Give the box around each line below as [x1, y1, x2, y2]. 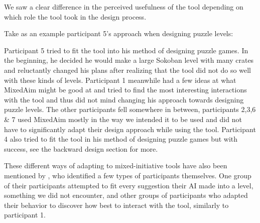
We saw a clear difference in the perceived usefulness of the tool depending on [4, 2, 243, 12]
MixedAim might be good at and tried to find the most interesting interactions [4, 84, 247, 95]
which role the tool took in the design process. [4, 11, 147, 22]
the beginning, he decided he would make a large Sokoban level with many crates [4, 55, 254, 65]
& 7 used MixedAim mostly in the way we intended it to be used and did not [4, 114, 242, 124]
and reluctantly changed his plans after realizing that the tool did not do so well [4, 64, 251, 75]
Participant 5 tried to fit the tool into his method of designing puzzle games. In [4, 45, 248, 55]
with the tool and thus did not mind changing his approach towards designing [4, 94, 244, 104]
